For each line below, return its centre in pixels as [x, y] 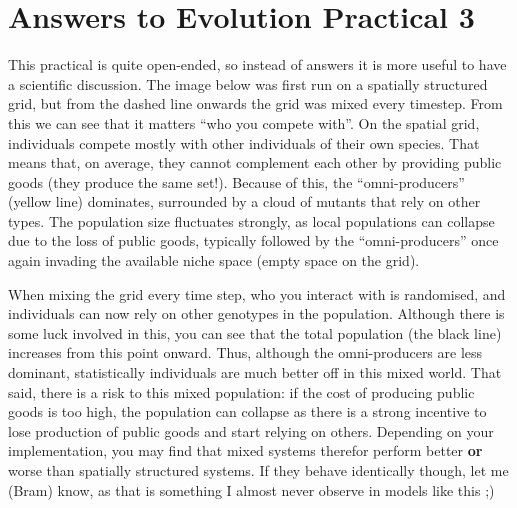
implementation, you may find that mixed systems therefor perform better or [245, 450]
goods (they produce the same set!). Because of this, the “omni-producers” [236, 181]
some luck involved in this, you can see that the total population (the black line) [255, 332]
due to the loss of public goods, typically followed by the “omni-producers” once [253, 240]
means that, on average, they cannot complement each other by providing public [255, 162]
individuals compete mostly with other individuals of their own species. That [244, 142]
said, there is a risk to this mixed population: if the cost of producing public [241, 391]
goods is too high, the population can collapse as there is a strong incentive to [247, 411]
